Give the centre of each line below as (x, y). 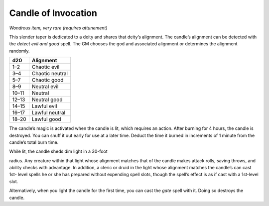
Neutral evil (45, 87)
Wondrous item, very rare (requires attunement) (58, 28)
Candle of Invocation (53, 13)
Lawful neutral (49, 113)
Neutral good (47, 100)
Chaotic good (48, 80)
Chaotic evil (46, 67)
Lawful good (47, 119)
